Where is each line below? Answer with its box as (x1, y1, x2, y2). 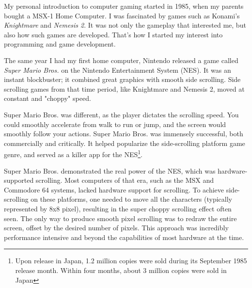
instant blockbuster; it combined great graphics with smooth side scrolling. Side (4, 74, 241, 84)
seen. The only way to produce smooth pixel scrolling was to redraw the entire (4, 213, 237, 223)
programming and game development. (4, 39, 116, 49)
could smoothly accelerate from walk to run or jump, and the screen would (4, 119, 226, 129)
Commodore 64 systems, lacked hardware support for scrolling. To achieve (4, 184, 224, 194)
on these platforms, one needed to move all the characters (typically (31, 194, 232, 204)
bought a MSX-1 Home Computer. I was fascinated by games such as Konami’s (4, 10, 240, 20)
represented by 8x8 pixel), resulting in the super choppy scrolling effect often (4, 203, 232, 213)
